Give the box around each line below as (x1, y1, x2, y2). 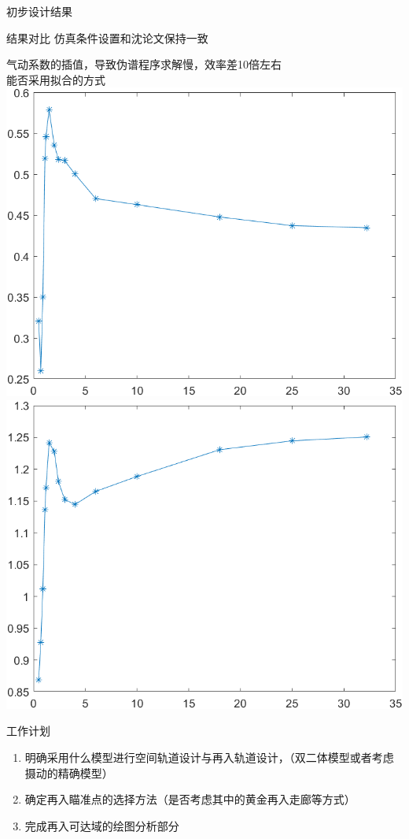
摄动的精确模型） (24, 764, 113, 781)
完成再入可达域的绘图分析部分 (24, 817, 179, 833)
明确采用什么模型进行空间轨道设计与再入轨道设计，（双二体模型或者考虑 (24, 749, 394, 765)
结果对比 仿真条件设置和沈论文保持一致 (6, 29, 208, 46)
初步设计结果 (6, 3, 72, 19)
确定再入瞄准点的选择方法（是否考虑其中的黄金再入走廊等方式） (24, 791, 356, 807)
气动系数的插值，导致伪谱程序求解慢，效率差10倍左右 (6, 56, 282, 72)
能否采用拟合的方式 (6, 71, 105, 87)
